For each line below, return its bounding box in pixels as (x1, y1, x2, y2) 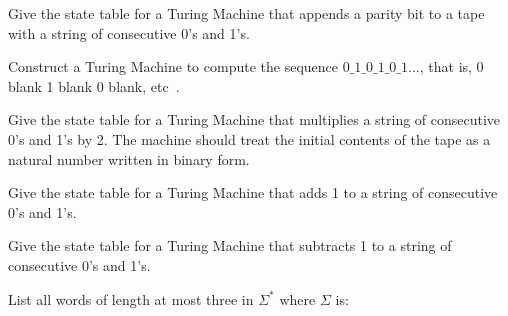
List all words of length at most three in (8, 288, 254, 309)
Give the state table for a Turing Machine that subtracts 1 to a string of (8, 235, 452, 256)
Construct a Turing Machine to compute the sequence (8, 56, 338, 77)
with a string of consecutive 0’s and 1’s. (8, 22, 250, 43)
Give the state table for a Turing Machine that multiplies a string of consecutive (8, 109, 501, 130)
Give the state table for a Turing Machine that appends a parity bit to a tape (8, 3, 485, 23)
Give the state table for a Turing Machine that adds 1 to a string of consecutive (8, 182, 498, 203)
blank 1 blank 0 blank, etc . (8, 75, 180, 96)
